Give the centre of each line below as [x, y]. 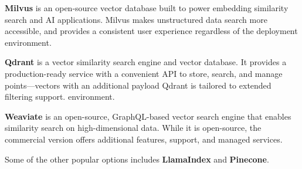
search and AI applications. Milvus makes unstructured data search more [136, 19]
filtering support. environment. [60, 97]
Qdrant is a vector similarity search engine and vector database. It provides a [146, 62]
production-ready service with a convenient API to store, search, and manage [144, 73]
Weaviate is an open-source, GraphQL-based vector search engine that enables [148, 116]
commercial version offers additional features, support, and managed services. [144, 139]
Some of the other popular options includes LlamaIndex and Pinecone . [137, 159]
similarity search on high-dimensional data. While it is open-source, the [133, 128]
